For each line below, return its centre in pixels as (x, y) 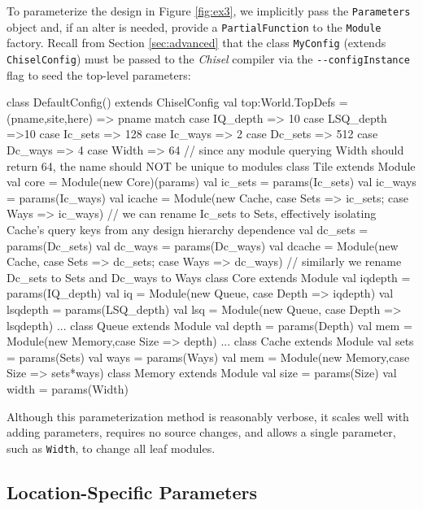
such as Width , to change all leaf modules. (111, 448)
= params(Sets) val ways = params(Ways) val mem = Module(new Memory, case (208, 357)
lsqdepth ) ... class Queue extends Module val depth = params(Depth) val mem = (209, 325)
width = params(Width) (68, 388)
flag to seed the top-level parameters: (99, 74)
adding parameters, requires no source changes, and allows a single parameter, (201, 432)
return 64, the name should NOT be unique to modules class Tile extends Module (211, 165)
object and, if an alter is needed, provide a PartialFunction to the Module (194, 26)
